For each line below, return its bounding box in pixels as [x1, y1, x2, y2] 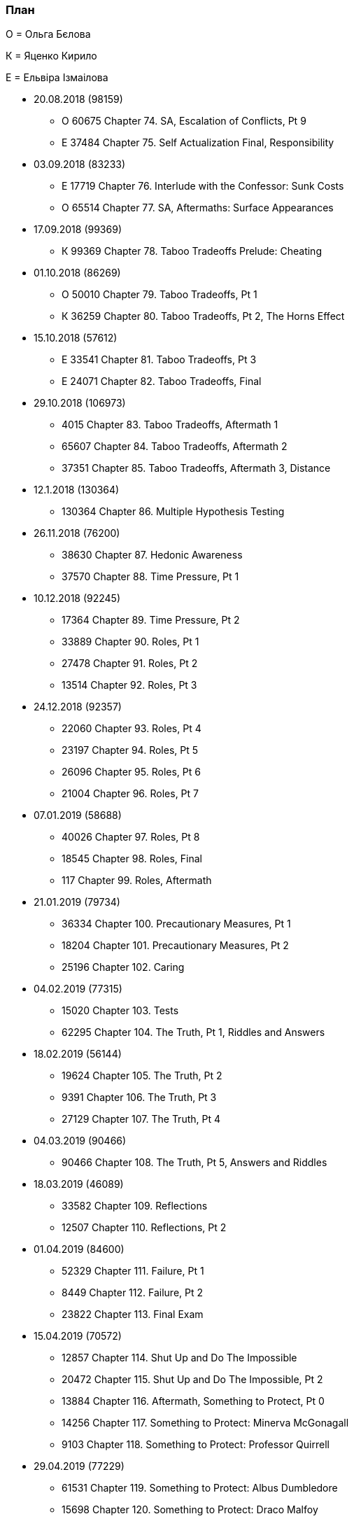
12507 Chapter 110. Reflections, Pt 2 [62, 1221, 227, 1234]
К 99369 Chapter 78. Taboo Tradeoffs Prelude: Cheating [62, 245, 322, 258]
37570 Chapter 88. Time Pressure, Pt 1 [62, 570, 239, 583]
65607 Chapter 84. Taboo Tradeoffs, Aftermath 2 [62, 440, 288, 453]
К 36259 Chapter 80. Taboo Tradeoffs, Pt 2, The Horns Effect [62, 310, 345, 323]
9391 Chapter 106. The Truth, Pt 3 [62, 1091, 217, 1104]
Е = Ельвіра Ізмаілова [6, 71, 108, 84]
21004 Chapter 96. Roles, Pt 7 [62, 787, 199, 800]
